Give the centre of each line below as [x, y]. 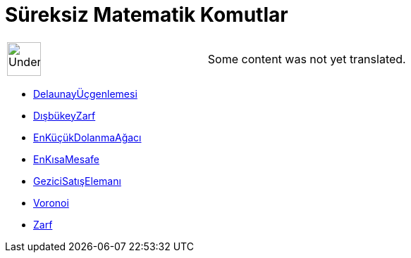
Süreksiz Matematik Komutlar [147, 15]
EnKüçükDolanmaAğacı [87, 137]
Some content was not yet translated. [307, 59]
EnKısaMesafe [66, 159]
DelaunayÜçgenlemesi [85, 93]
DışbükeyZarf [65, 115]
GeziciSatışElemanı [77, 181]
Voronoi [51, 202]
